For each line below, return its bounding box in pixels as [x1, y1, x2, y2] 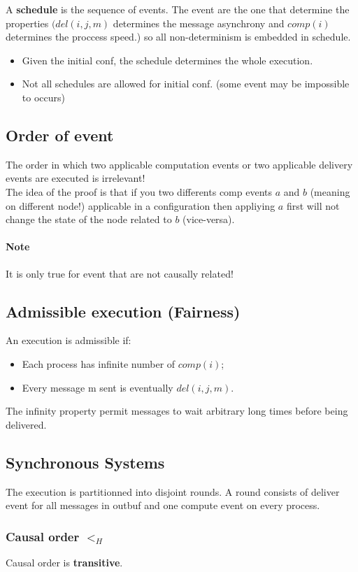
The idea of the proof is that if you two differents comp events [6, 184, 272, 199]
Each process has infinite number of [22, 356, 176, 371]
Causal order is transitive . [6, 555, 123, 569]
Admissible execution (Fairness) [6, 300, 241, 322]
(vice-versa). [182, 212, 235, 227]
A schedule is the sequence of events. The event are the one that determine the [6, 2, 350, 16]
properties [6, 15, 49, 30]
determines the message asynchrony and [113, 15, 285, 30]
